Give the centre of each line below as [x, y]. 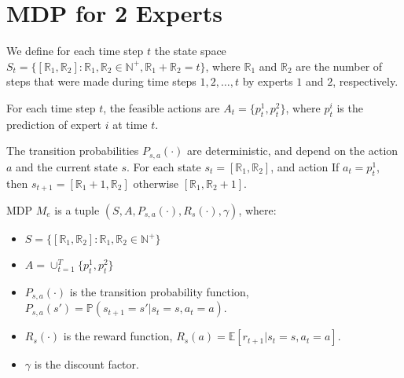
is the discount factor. [86, 364]
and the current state [67, 166]
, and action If [305, 166]
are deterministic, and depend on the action [292, 150]
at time [130, 124]
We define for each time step [75, 51]
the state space [190, 51]
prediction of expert [54, 124]
